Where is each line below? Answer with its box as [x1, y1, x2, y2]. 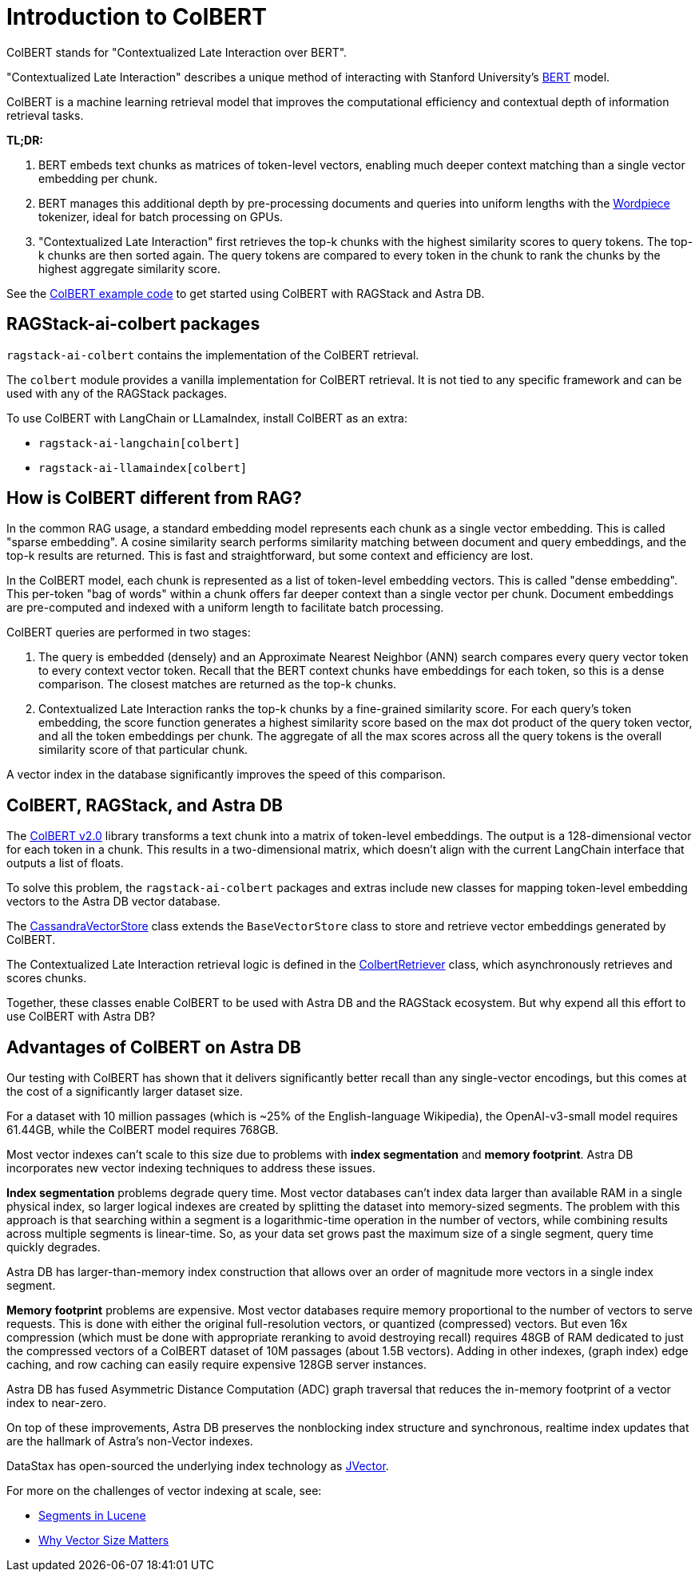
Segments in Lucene [38, 1509, 146, 1523]
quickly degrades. [6, 1240, 101, 1255]
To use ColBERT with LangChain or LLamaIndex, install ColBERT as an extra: [6, 410, 407, 425]
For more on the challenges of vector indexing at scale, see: [6, 1484, 322, 1498]
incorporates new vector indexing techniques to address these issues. [6, 1161, 375, 1176]
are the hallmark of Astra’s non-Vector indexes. [6, 1434, 253, 1449]
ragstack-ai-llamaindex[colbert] [38, 461, 248, 474]
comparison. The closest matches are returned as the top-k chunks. [38, 677, 397, 692]
